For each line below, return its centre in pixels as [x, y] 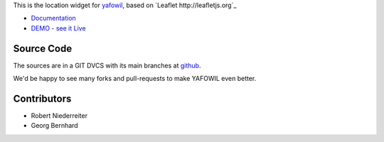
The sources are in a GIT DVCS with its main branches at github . [107, 65]
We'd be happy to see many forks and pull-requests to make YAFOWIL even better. [135, 79]
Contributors [42, 98]
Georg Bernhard [54, 126]
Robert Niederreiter [59, 115]
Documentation [53, 18]
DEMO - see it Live [58, 28]
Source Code [43, 49]
